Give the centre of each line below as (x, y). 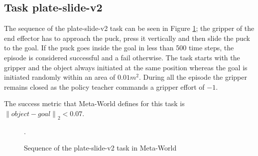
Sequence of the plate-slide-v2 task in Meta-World (100, 148)
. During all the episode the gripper (193, 77)
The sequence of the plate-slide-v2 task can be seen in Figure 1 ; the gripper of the (129, 28)
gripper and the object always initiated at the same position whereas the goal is (126, 67)
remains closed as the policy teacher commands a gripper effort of (104, 86)
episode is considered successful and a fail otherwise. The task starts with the (122, 57)
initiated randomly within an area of (60, 77)
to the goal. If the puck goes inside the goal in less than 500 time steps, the (119, 48)
